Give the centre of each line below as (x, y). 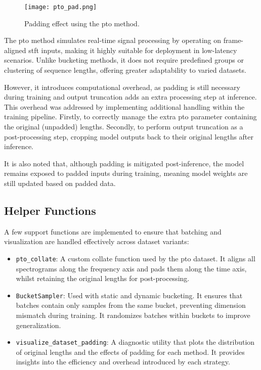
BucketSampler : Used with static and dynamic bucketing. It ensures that (129, 295)
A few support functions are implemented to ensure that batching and (113, 231)
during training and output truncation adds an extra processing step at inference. (130, 97)
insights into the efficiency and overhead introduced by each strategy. (123, 362)
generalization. (38, 325)
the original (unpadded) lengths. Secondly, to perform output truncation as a (124, 126)
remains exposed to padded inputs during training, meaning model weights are (126, 173)
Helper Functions (50, 210)
